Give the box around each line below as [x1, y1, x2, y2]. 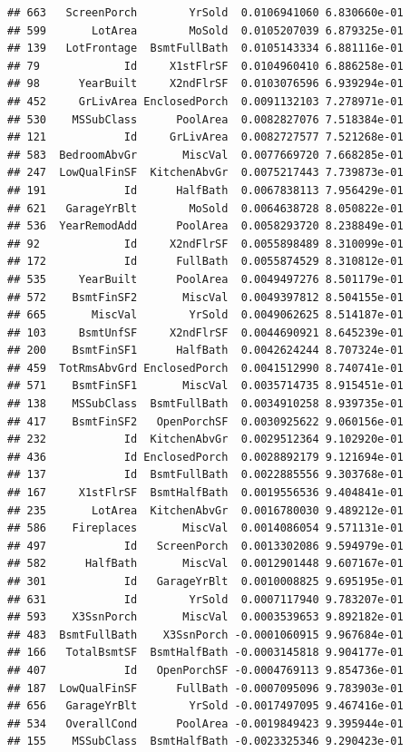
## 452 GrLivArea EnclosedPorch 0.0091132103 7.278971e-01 [7, 94, 404, 108]
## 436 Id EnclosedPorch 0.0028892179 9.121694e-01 [7, 450, 404, 464]
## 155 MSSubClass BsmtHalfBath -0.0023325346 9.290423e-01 [7, 735, 404, 748]
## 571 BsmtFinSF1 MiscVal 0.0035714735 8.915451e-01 [7, 379, 404, 393]
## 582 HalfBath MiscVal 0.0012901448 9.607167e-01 [7, 557, 404, 571]
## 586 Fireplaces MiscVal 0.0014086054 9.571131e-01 [7, 522, 404, 535]
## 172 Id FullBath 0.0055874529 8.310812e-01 [7, 255, 404, 269]
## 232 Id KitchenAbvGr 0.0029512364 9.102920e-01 [7, 433, 404, 446]
